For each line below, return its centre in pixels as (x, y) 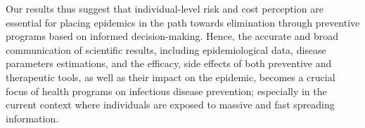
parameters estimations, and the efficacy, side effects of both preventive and (169, 63)
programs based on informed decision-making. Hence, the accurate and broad (172, 36)
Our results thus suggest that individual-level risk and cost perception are (165, 8)
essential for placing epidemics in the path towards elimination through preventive (183, 22)
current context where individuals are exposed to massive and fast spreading (170, 105)
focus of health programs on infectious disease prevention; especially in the (166, 91)
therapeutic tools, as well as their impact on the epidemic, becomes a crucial (171, 77)
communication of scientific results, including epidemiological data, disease (166, 49)
